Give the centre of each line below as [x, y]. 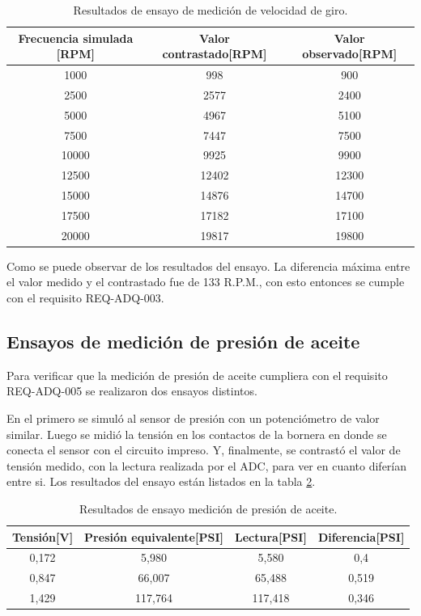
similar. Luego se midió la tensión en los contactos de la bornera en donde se [197, 434]
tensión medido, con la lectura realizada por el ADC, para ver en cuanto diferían [207, 465]
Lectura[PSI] [271, 536]
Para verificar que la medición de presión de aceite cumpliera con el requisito [197, 375]
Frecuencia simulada [76, 38]
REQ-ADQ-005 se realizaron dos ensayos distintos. [132, 391]
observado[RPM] [350, 54]
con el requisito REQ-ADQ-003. [85, 298]
